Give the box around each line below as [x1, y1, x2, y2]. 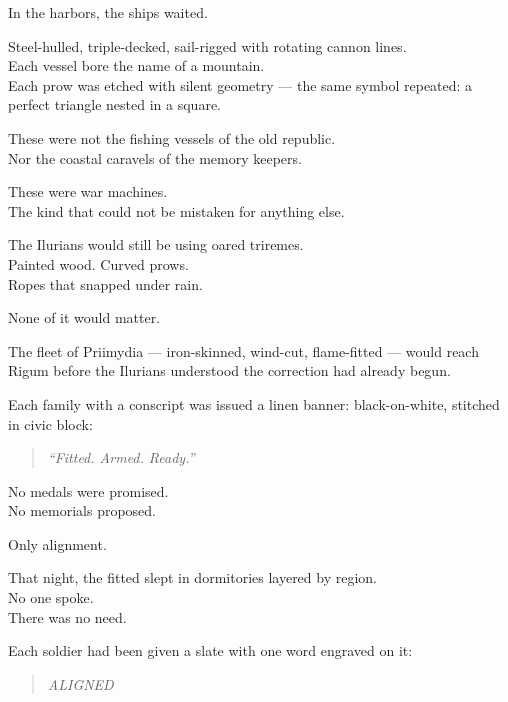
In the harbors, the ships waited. [8, 2, 208, 22]
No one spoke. [8, 587, 94, 608]
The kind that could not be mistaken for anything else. [8, 200, 345, 221]
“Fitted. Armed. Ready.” [47, 447, 195, 468]
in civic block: [8, 413, 93, 434]
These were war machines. [8, 181, 168, 202]
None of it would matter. [8, 307, 161, 328]
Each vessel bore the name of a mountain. [8, 55, 265, 76]
